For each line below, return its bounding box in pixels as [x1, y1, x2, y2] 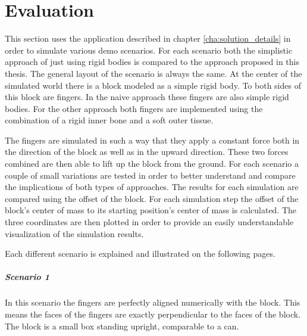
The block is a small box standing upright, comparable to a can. [5, 319, 239, 332]
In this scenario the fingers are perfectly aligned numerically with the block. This [5, 296, 300, 309]
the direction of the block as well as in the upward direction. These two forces [5, 145, 289, 158]
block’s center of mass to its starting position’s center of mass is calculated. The [5, 204, 297, 216]
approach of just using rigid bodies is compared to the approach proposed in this [5, 55, 299, 68]
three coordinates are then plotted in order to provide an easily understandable [5, 216, 294, 228]
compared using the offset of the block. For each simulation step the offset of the [5, 192, 299, 204]
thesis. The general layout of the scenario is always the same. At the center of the [5, 67, 302, 79]
